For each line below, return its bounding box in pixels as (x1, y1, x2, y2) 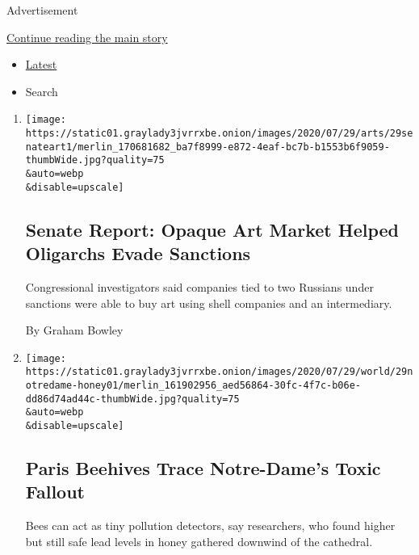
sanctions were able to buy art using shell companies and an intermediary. (25, 294, 392, 311)
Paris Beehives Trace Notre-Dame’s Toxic (25, 456, 381, 481)
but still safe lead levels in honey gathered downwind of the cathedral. (25, 532, 373, 549)
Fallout (25, 479, 86, 504)
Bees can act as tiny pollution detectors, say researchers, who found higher (25, 517, 396, 534)
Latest (25, 56, 57, 73)
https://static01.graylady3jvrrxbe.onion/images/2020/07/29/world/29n (25, 366, 413, 378)
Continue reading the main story (6, 28, 168, 45)
